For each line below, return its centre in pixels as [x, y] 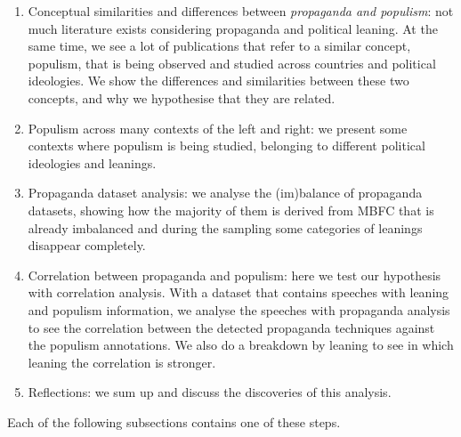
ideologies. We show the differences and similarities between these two [218, 81]
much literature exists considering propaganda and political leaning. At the [233, 28]
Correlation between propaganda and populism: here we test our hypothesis [235, 275]
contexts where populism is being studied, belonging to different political [226, 146]
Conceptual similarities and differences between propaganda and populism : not [241, 11]
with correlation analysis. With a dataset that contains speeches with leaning [239, 292]
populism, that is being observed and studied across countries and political [232, 63]
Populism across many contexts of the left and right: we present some [218, 128]
